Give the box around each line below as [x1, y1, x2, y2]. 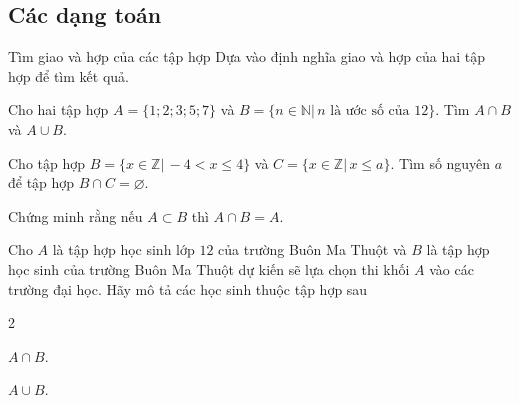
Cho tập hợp [8, 152, 86, 173]
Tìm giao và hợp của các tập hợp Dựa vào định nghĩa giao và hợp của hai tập [8, 46, 485, 67]
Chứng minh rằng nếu [8, 205, 143, 226]
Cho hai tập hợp [8, 99, 109, 120]
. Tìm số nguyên [390, 152, 491, 173]
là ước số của [330, 104, 410, 119]
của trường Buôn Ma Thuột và [218, 239, 407, 260]
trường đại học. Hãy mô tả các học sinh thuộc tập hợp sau [8, 278, 368, 299]
